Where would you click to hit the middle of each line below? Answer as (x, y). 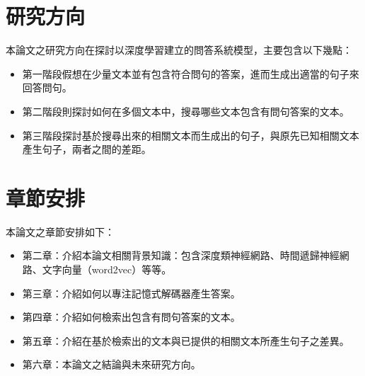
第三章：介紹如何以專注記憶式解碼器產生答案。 (131, 293)
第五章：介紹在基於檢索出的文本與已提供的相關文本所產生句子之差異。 (186, 340)
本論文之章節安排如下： (60, 231)
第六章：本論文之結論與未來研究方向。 (111, 364)
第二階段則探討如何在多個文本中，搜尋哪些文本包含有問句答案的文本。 (186, 111)
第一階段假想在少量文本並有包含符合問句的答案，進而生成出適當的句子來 (191, 73)
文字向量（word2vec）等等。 (107, 269)
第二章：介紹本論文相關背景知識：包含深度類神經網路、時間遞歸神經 (181, 255)
